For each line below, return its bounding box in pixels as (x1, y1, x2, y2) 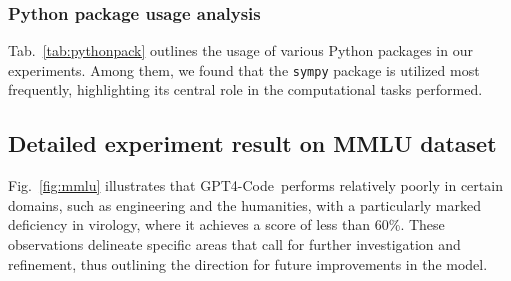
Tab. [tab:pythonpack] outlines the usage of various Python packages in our (8, 40, 473, 61)
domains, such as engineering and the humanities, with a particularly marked (8, 194, 481, 215)
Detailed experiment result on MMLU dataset (8, 128, 497, 159)
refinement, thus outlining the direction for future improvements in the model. (8, 253, 488, 274)
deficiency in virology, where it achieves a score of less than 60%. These (8, 214, 445, 235)
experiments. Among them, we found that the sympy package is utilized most (8, 59, 480, 80)
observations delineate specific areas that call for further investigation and (8, 234, 461, 255)
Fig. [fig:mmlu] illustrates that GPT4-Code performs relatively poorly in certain (8, 175, 503, 196)
